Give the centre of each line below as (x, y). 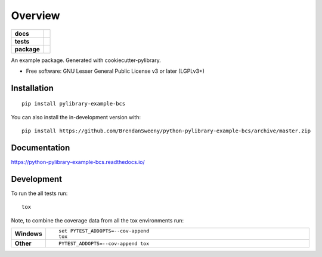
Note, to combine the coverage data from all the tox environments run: (97, 220)
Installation (32, 88)
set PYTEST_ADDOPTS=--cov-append (104, 231)
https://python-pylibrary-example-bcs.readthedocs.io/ (78, 162)
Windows (28, 234)
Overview (35, 16)
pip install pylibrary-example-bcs (74, 104)
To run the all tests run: (39, 193)
